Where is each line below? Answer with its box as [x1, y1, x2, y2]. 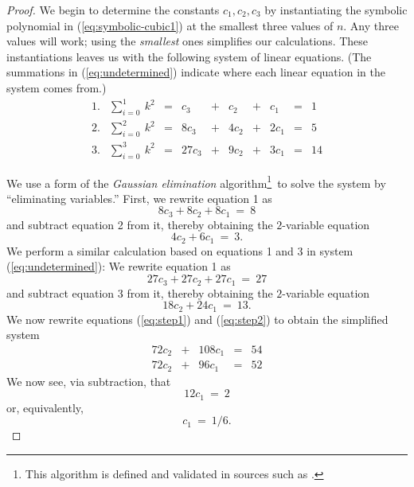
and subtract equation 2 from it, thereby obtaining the [6, 216, 273, 232]
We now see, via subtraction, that [6, 372, 171, 389]
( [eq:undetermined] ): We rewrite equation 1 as [6, 258, 231, 275]
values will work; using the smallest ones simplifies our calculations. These [6, 33, 369, 49]
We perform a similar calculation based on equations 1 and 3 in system [6, 242, 353, 259]
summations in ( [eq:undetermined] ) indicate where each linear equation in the [6, 64, 385, 80]
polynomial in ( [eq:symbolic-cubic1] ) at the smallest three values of [6, 17, 334, 33]
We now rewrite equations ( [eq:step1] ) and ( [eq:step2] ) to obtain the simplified [6, 310, 389, 327]
